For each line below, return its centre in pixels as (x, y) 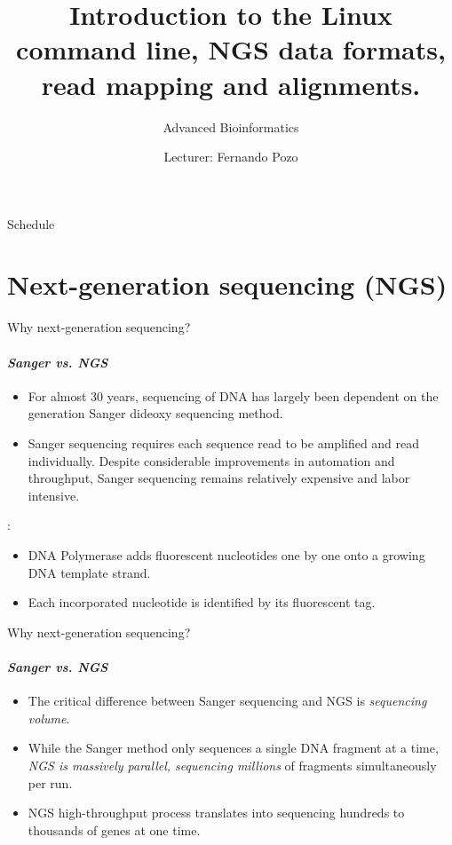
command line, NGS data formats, (231, 49)
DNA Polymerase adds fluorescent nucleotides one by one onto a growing (226, 554)
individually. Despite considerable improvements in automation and (211, 460)
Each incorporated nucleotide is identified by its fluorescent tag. (202, 602)
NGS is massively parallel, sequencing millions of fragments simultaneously (232, 765)
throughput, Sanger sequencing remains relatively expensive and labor (219, 478)
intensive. (54, 495)
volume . (49, 718)
